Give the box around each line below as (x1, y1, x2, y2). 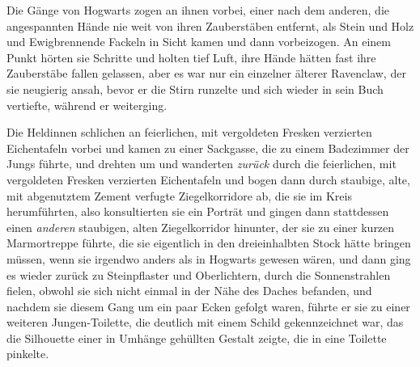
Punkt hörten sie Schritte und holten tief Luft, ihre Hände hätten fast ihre (6, 49, 376, 65)
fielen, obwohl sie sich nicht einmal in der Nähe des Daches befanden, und (6, 282, 372, 299)
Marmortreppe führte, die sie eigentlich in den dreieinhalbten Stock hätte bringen (6, 234, 411, 251)
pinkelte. (6, 345, 49, 362)
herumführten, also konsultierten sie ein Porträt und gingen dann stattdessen (6, 203, 389, 220)
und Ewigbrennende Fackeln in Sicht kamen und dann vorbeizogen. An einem (6, 33, 391, 50)
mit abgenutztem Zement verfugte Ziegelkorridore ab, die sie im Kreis (6, 187, 352, 204)
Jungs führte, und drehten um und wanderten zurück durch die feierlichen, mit (6, 155, 397, 172)
